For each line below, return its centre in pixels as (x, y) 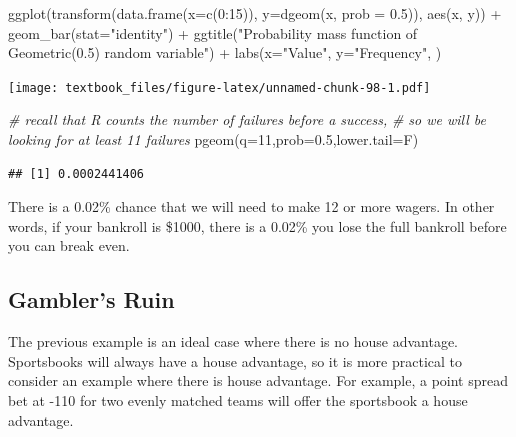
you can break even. (69, 245)
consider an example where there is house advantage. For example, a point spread (258, 380)
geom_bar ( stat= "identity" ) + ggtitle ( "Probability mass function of (213, 32)
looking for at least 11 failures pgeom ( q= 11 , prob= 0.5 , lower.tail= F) (213, 139)
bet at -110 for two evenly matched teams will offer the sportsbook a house (238, 399)
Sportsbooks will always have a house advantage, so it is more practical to (235, 360)
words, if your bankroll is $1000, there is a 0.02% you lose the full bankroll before (257, 225)
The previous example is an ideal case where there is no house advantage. (233, 341)
